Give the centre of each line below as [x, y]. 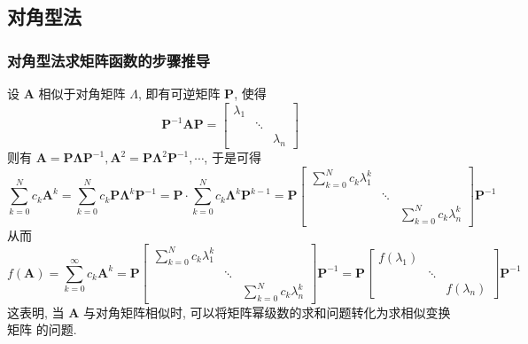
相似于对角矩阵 [82, 93]
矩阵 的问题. [42, 329]
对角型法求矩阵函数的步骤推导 [109, 60]
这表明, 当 [36, 312]
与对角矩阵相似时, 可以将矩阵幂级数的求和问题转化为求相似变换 [267, 312]
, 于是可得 [233, 157]
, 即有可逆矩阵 [179, 93]
